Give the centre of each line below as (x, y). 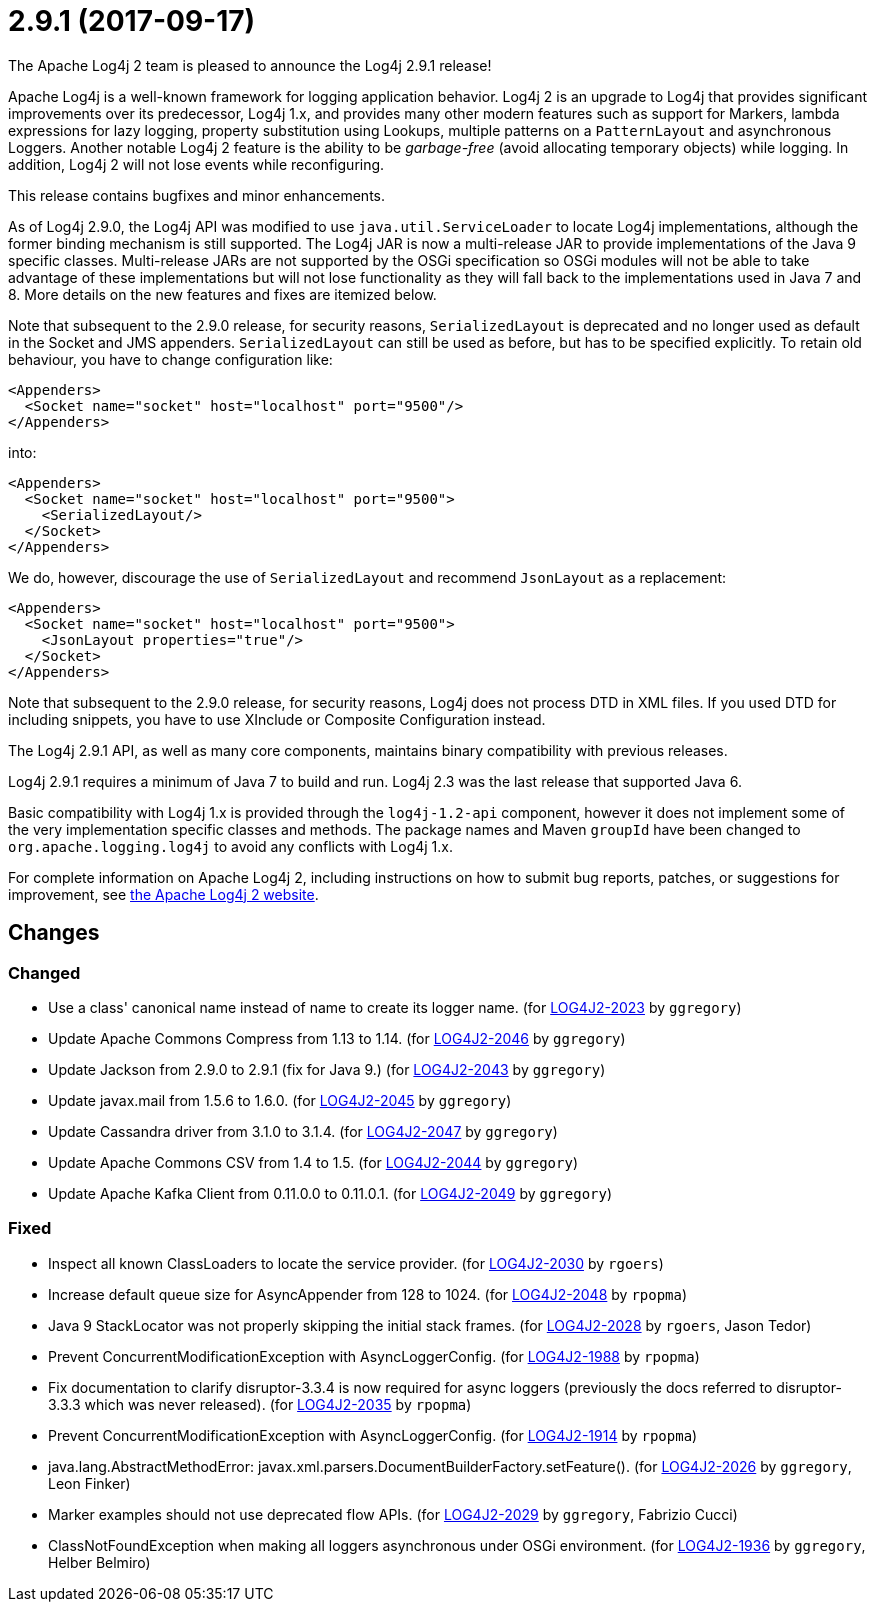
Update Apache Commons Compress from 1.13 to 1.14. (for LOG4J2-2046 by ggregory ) (337, 1038)
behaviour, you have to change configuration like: (170, 359)
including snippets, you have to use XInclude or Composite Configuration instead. (277, 719)
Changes (54, 933)
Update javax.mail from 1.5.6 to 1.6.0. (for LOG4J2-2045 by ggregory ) (280, 1100)
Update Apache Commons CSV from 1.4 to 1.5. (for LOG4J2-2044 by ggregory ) (313, 1162)
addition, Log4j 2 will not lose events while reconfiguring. (196, 164)
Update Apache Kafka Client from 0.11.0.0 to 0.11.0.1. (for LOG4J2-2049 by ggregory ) (330, 1193)
